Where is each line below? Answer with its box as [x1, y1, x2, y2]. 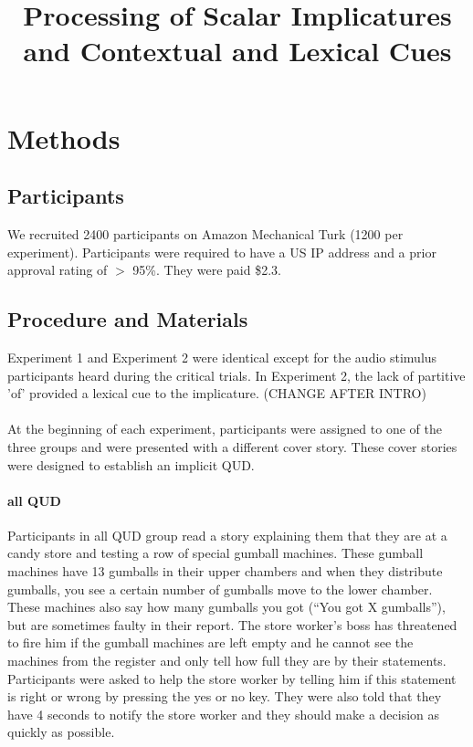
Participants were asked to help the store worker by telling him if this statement [7, 668, 457, 688]
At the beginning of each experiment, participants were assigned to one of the [7, 419, 442, 438]
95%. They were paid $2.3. [132, 260, 281, 279]
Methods [7, 119, 121, 156]
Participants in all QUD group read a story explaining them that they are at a [7, 525, 447, 544]
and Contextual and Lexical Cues [23, 32, 452, 69]
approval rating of [7, 260, 108, 279]
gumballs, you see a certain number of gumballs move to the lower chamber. [7, 579, 433, 598]
